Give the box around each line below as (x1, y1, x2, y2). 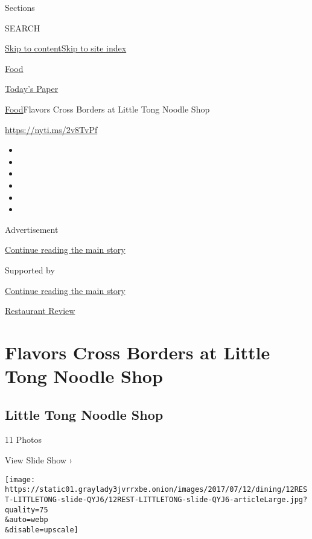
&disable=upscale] (5, 525, 78, 534)
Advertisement (5, 223, 59, 235)
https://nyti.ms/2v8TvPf (5, 123, 98, 136)
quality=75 (5, 505, 48, 514)
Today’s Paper (5, 82, 59, 95)
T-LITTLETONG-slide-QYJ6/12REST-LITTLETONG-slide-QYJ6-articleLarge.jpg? (5, 495, 308, 504)
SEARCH (5, 21, 40, 34)
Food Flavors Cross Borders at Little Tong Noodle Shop (5, 102, 210, 115)
